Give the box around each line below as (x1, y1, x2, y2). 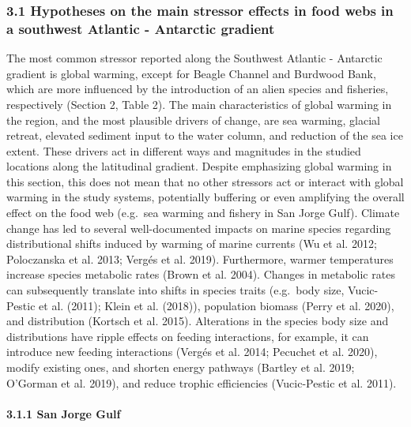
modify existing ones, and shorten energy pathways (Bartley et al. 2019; (6, 359, 355, 376)
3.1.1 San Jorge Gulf (6, 405, 121, 421)
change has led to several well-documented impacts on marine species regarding (6, 219, 391, 236)
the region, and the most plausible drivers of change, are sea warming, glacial (6, 111, 380, 128)
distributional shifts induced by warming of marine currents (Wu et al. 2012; (6, 235, 377, 252)
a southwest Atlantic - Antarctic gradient (6, 18, 275, 38)
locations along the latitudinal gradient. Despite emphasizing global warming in (6, 158, 392, 174)
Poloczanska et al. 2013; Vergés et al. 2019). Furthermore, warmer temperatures (6, 250, 394, 267)
